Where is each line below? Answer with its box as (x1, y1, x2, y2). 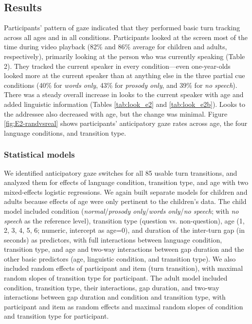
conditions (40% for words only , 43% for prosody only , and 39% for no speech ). (4, 80, 237, 90)
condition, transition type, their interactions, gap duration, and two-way (4, 282, 219, 292)
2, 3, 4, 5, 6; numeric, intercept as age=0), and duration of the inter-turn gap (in (4, 225, 245, 235)
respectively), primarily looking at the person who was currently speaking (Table (4, 51, 245, 61)
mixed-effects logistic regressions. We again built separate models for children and (4, 186, 248, 197)
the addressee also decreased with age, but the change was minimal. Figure (4, 108, 228, 119)
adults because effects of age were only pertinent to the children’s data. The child (4, 196, 247, 206)
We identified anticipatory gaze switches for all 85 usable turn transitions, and (4, 167, 237, 178)
